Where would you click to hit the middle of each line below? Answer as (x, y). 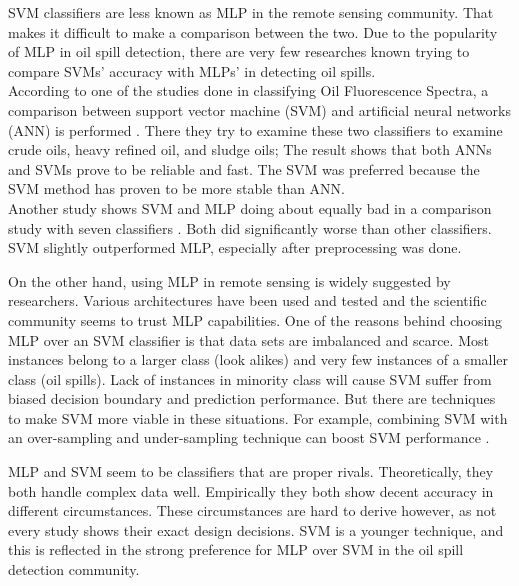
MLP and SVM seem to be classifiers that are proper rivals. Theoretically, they (251, 471)
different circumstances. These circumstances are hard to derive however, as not (252, 510)
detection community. (74, 569)
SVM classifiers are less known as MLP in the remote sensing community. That (251, 12)
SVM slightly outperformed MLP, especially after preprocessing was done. (235, 247)
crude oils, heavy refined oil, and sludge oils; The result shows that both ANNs (250, 149)
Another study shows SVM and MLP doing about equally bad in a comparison (250, 207)
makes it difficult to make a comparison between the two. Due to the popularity (253, 31)
